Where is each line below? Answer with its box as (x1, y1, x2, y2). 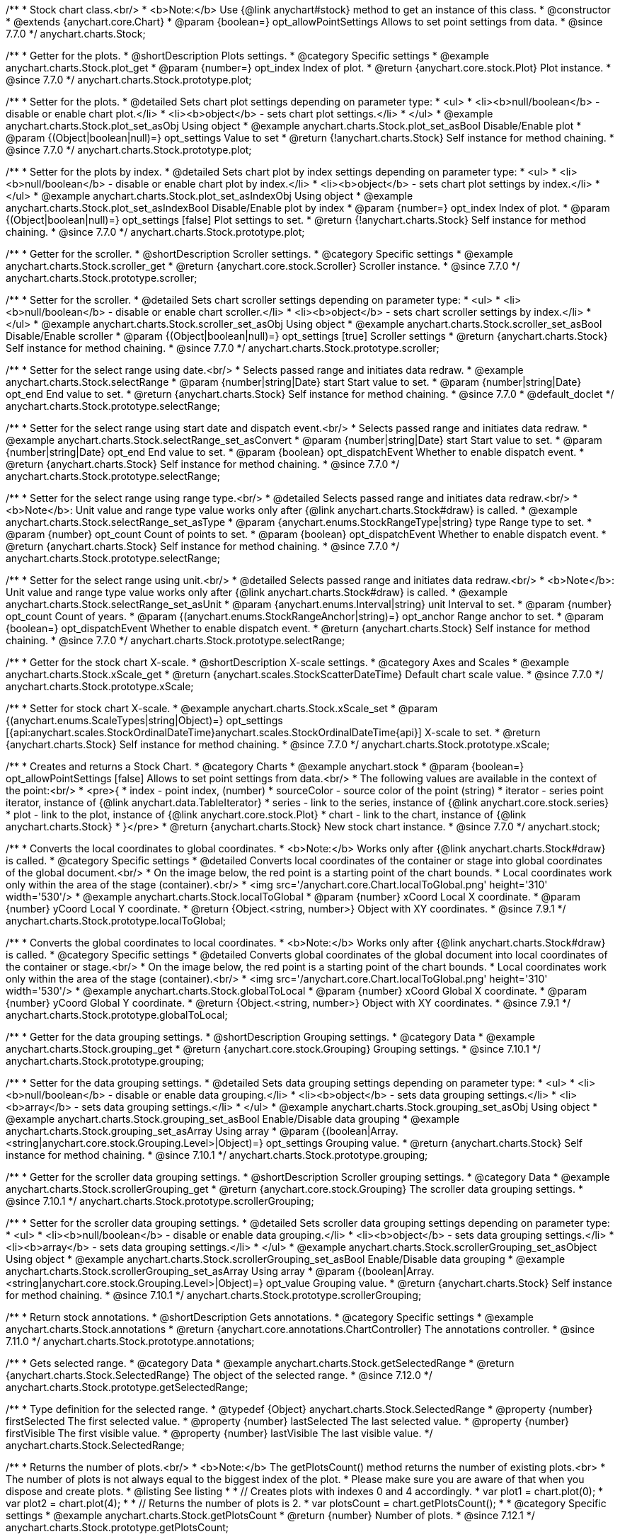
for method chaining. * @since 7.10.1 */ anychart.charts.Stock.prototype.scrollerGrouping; (6, 1289, 422, 1301)
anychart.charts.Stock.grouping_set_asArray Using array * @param (6, 1125, 319, 1137)
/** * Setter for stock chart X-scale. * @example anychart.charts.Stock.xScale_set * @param (6, 702, 438, 714)
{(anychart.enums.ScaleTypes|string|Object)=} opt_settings (6, 714, 283, 726)
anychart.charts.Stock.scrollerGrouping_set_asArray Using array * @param (6, 1265, 355, 1277)
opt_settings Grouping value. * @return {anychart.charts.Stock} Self (265, 1137, 582, 1149)
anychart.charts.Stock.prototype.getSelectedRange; (6, 1381, 248, 1393)
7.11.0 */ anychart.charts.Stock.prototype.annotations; (6, 1335, 255, 1347)
